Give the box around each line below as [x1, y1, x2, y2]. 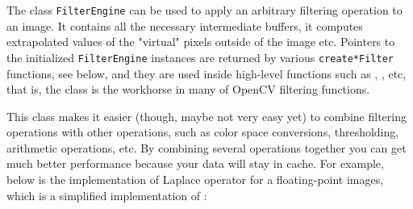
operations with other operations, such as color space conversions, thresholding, [6, 123, 399, 140]
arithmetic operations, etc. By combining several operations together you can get [6, 139, 407, 156]
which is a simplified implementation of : [6, 186, 207, 203]
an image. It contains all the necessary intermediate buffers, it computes [6, 17, 363, 34]
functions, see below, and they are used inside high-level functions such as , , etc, [6, 65, 407, 82]
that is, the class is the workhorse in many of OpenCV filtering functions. [6, 81, 370, 98]
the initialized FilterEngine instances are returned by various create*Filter [6, 48, 394, 65]
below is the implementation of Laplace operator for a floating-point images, [6, 171, 384, 188]
